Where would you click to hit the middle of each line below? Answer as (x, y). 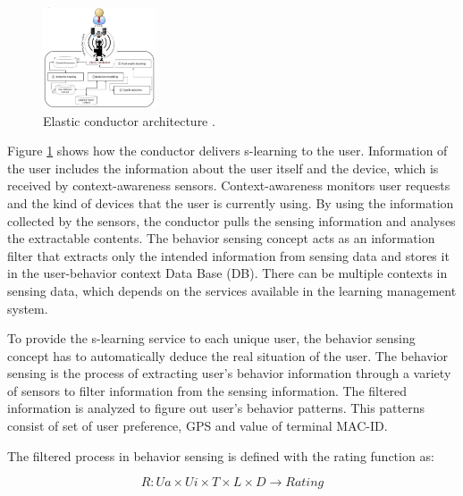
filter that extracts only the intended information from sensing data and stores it (228, 255)
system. (28, 308)
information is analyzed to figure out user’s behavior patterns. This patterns (216, 408)
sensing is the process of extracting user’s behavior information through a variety (229, 373)
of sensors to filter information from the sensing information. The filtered (207, 390)
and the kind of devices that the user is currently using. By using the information (231, 202)
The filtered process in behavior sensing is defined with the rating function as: (221, 455)
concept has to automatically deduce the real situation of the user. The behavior (228, 355)
